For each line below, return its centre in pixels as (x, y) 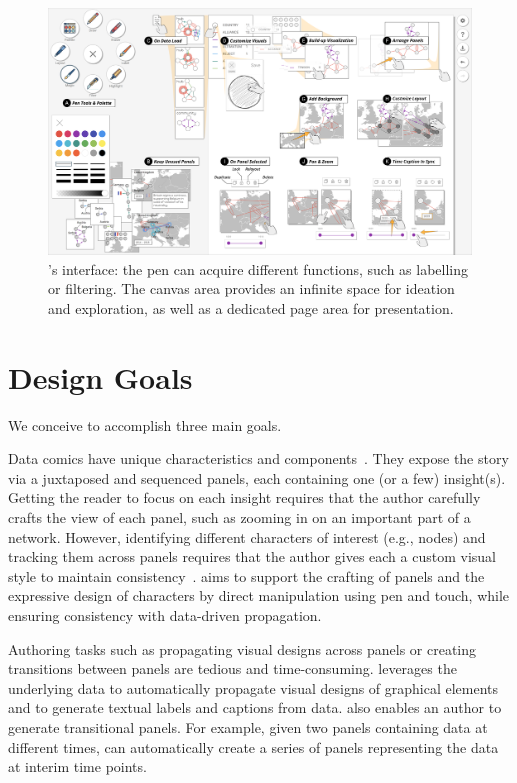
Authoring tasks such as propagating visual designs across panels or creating (242, 648)
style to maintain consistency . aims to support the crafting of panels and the (246, 575)
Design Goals (100, 376)
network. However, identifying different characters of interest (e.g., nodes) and (247, 536)
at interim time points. (77, 766)
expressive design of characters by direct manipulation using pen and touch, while (259, 595)
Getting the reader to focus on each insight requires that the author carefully (244, 497)
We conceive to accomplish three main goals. (145, 424)
